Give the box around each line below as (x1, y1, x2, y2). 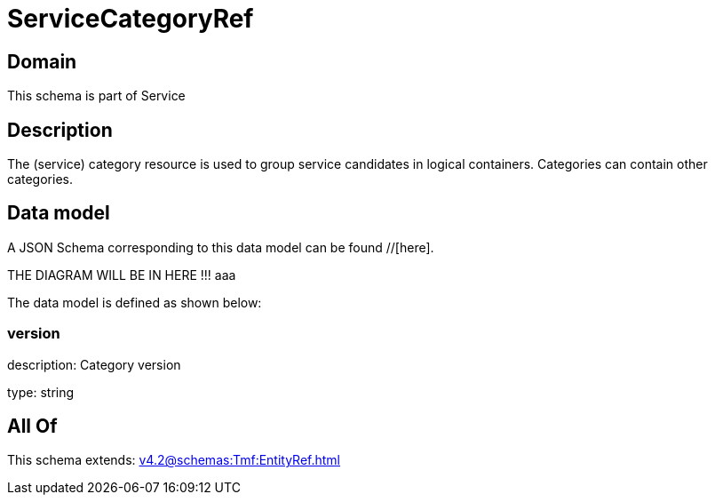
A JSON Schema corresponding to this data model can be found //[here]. (7, 239, 434, 255)
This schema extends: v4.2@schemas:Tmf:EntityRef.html (7, 452, 341, 468)
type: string (7, 384, 75, 400)
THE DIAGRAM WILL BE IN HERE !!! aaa (7, 267, 236, 283)
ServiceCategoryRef (7, 4, 254, 34)
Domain (7, 50, 77, 73)
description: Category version (7, 356, 181, 372)
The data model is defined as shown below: (7, 294, 262, 310)
